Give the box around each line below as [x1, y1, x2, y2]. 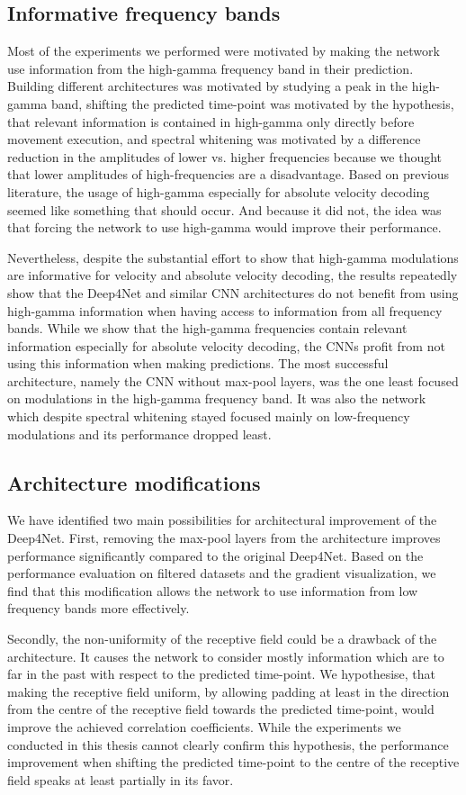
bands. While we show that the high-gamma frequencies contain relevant [7, 319, 408, 338]
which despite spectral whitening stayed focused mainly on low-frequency [7, 407, 410, 426]
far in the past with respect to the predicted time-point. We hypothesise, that [7, 664, 436, 683]
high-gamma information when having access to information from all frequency [7, 301, 443, 320]
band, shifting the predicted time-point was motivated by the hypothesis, [50, 94, 454, 113]
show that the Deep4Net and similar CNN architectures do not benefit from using [7, 283, 459, 302]
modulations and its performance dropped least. [7, 424, 272, 443]
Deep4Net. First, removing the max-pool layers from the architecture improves [7, 528, 441, 547]
